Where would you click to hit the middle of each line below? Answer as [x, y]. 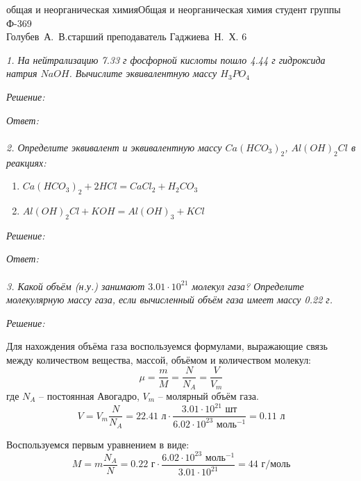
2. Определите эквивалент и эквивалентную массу [114, 147]
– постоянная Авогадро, [89, 396]
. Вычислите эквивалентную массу [143, 73]
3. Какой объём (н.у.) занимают [76, 286]
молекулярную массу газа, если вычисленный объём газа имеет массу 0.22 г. [170, 299]
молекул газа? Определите [248, 286]
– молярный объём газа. [208, 396]
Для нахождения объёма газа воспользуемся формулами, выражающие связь [167, 346]
